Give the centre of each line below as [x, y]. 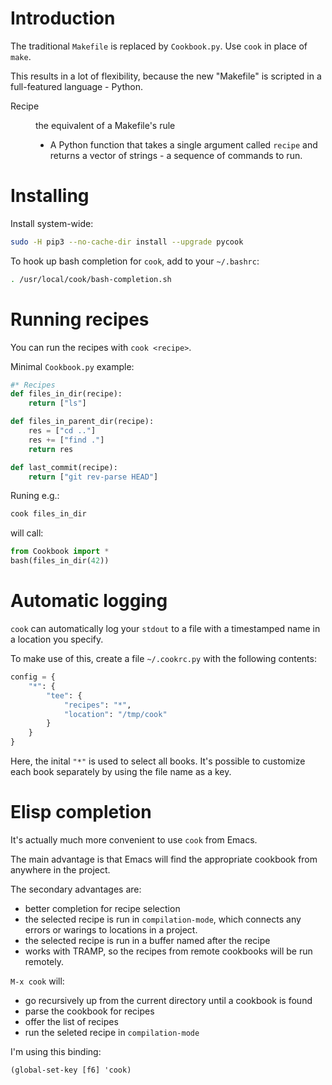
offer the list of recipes [71, 1021]
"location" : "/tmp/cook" [115, 714]
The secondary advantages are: [76, 889]
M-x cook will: [37, 981]
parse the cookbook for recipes [89, 1011]
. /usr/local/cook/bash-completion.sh [91, 279]
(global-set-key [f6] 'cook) [71, 1070]
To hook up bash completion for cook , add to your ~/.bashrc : [135, 261]
